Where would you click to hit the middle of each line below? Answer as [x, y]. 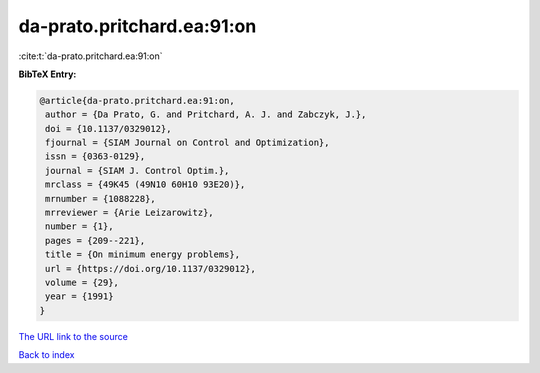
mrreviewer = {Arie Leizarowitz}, [129, 213]
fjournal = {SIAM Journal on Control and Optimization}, [187, 143]
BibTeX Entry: [47, 74]
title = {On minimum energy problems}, [142, 254]
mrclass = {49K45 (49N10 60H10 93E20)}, [145, 184]
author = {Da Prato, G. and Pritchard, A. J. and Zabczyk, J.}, [206, 114]
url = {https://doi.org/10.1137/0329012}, [151, 268]
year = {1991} [79, 296]
